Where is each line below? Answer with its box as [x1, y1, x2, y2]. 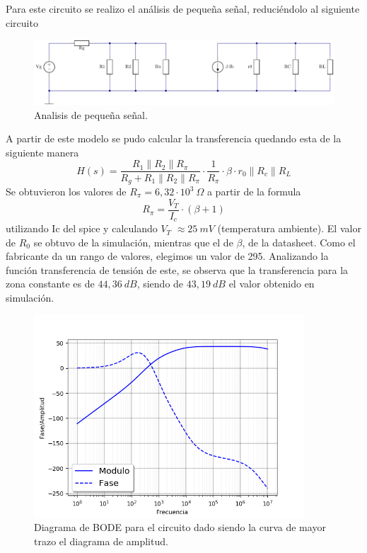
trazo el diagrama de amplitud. [34, 534, 168, 549]
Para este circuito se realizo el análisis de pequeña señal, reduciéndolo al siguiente [6, 1, 360, 16]
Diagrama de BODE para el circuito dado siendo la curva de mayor [34, 520, 326, 535]
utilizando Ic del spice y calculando [6, 221, 158, 236]
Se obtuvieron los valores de [6, 184, 127, 198]
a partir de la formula [206, 184, 301, 198]
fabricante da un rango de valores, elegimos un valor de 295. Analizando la [6, 249, 329, 263]
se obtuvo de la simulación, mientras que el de [33, 234, 233, 249]
